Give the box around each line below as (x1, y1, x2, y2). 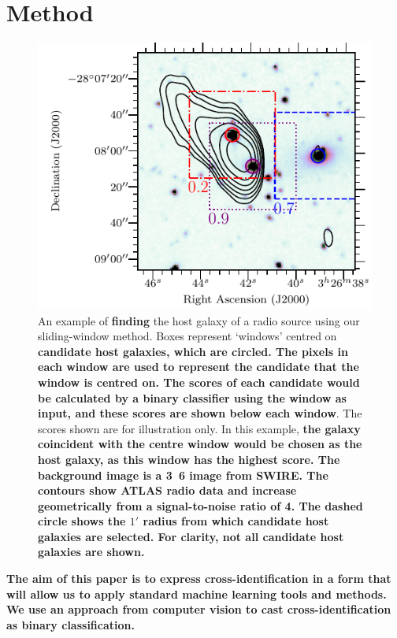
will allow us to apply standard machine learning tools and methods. (6, 585, 387, 602)
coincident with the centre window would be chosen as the (38, 436, 362, 452)
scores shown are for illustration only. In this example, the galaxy (38, 420, 361, 436)
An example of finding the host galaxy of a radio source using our (38, 312, 360, 328)
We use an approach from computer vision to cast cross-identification (6, 601, 391, 618)
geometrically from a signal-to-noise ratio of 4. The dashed (38, 497, 363, 514)
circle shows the (38, 513, 126, 529)
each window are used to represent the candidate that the (38, 358, 359, 375)
